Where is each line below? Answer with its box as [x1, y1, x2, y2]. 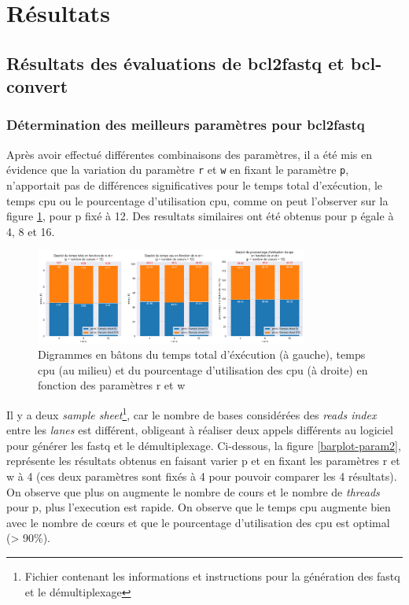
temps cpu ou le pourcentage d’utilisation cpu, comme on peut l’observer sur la [6, 192, 389, 208]
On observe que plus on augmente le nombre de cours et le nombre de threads [6, 483, 380, 500]
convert [6, 74, 68, 98]
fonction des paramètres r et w [38, 377, 186, 393]
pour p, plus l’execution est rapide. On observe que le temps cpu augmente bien [6, 499, 391, 515]
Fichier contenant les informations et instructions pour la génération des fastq [24, 568, 400, 585]
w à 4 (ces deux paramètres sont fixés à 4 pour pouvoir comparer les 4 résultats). [6, 468, 397, 485]
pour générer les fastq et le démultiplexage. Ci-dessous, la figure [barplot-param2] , [6, 437, 401, 453]
